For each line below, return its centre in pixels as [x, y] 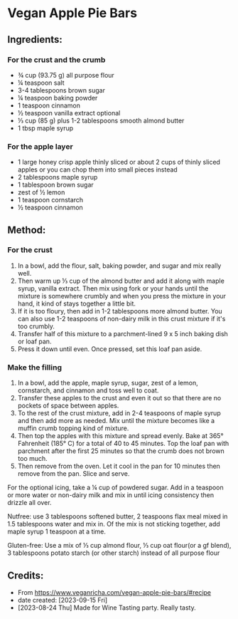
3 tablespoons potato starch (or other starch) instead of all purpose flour [114, 553]
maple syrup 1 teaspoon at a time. [57, 531]
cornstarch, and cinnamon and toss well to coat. [88, 390]
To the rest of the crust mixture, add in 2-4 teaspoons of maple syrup [119, 413]
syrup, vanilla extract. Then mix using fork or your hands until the [113, 288]
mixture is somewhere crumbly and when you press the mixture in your [121, 296]
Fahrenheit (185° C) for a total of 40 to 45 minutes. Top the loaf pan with [123, 444]
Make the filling [35, 367]
